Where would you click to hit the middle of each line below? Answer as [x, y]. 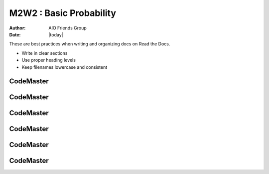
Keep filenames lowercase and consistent [65, 67]
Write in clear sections [45, 53]
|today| [56, 34]
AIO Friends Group [67, 28]
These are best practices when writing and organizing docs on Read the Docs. [90, 44]
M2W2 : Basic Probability [63, 13]
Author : [17, 28]
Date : [15, 34]
